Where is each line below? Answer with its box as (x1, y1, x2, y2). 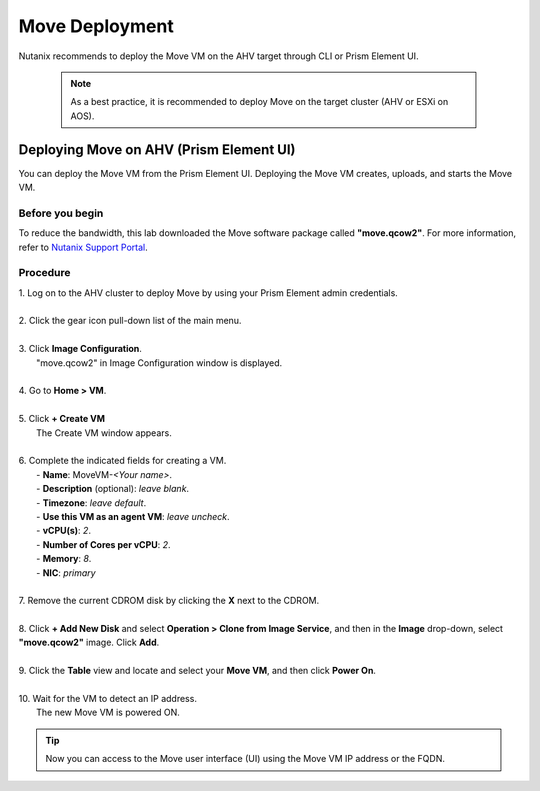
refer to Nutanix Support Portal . (18, 241, 149, 253)
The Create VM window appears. (36, 426, 172, 439)
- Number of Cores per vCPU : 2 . (36, 538, 171, 550)
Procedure (18, 266, 71, 280)
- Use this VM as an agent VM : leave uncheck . (36, 510, 230, 522)
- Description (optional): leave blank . (36, 483, 190, 495)
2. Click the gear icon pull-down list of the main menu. (18, 315, 242, 327)
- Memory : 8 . (36, 553, 92, 565)
